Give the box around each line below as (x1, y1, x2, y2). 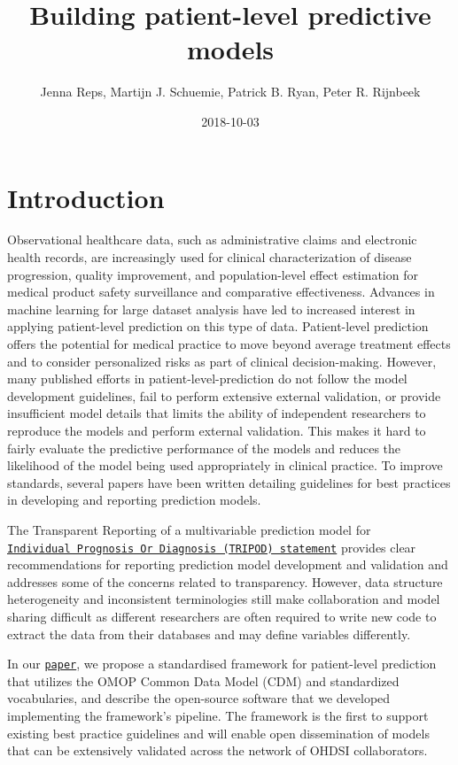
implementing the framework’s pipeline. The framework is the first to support (7, 707, 429, 724)
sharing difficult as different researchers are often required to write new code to (7, 607, 437, 625)
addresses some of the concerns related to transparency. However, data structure (7, 572, 443, 591)
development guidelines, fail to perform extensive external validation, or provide (7, 386, 441, 405)
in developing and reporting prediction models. (7, 491, 261, 509)
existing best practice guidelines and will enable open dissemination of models (7, 723, 430, 742)
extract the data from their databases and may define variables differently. (7, 624, 411, 643)
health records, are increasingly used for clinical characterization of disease (7, 248, 412, 267)
